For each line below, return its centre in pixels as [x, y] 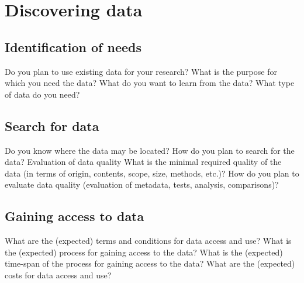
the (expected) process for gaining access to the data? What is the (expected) [144, 252]
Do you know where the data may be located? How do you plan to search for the [150, 150]
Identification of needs [73, 46]
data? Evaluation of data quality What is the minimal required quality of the [143, 162]
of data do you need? [42, 94]
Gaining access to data [75, 216]
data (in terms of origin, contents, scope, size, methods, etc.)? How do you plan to [152, 173]
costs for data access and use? [58, 275]
